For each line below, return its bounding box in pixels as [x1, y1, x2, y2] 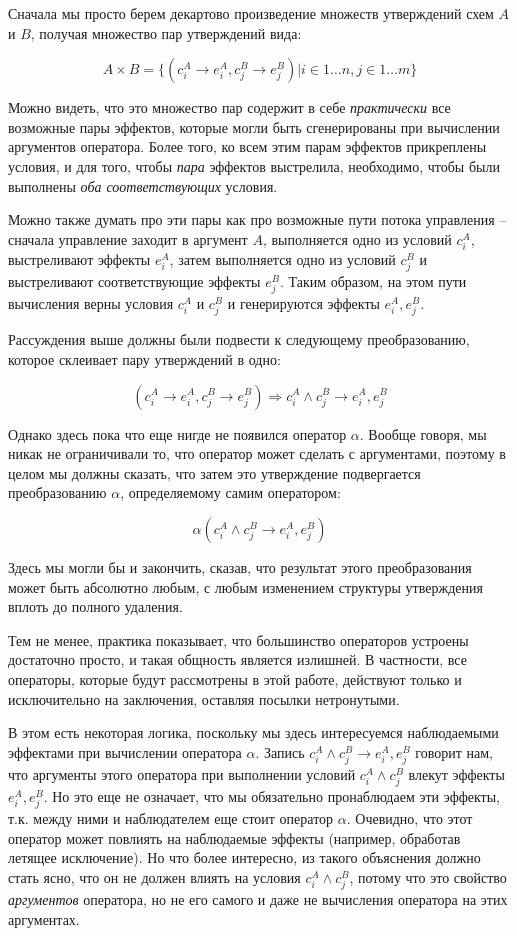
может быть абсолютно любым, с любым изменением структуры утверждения [8, 576, 483, 597]
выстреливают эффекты [8, 248, 151, 269]
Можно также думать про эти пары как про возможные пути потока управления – [8, 209, 507, 230]
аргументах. [8, 908, 80, 929]
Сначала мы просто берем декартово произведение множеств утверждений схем [8, 3, 494, 23]
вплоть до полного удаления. [8, 596, 183, 617]
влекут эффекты [408, 763, 505, 784]
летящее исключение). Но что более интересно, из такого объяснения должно [8, 847, 481, 868]
